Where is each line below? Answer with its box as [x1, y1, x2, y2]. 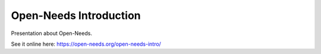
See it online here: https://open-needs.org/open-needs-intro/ [11, 40, 162, 47]
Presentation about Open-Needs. [11, 30, 92, 37]
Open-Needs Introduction [11, 9, 141, 22]
